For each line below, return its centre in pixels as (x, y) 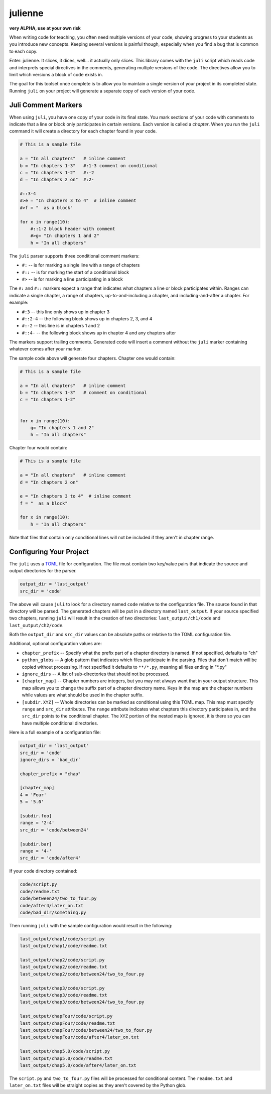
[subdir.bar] (36, 844)
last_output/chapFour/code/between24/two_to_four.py (86, 1030)
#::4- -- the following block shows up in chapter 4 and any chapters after (99, 333)
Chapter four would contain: (38, 448)
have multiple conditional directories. (60, 723)
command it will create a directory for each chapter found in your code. (83, 131)
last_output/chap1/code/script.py (62, 939)
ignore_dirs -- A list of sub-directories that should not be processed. (96, 674)
